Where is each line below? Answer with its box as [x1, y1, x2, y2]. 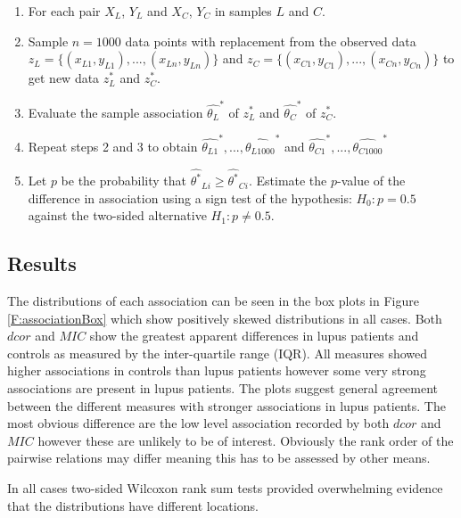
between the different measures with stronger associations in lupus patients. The [7, 396, 446, 415]
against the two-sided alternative [28, 206, 207, 225]
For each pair [28, 2, 101, 20]
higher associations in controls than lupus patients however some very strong [7, 361, 426, 380]
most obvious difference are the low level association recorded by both [7, 414, 390, 432]
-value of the [337, 171, 406, 190]
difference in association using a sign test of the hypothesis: [28, 188, 352, 207]
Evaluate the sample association [28, 103, 203, 121]
